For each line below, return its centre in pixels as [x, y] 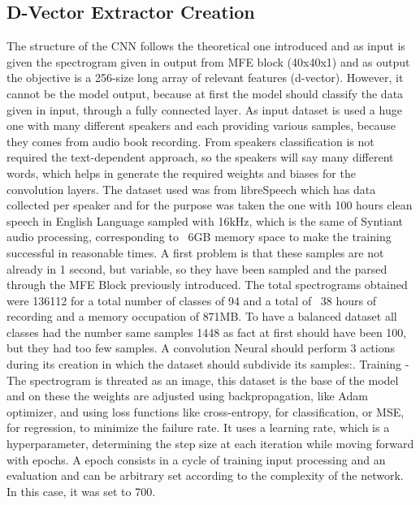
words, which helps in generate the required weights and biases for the [181, 173]
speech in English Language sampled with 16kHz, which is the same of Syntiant [205, 220]
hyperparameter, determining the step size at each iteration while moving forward [210, 444]
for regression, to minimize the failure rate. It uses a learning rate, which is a [198, 427]
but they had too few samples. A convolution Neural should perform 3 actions [201, 348]
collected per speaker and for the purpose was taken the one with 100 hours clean [210, 205]
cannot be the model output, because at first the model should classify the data [205, 93]
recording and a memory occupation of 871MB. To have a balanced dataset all [202, 316]
